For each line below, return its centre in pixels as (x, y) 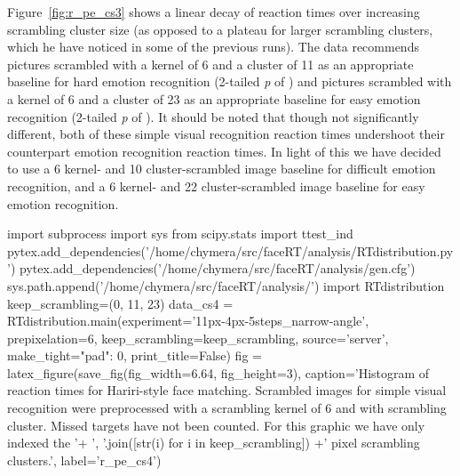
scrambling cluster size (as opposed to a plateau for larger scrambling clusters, (220, 29)
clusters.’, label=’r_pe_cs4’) (84, 460)
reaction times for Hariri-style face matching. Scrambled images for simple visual (227, 390)
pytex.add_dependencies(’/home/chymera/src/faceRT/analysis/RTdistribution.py (230, 250)
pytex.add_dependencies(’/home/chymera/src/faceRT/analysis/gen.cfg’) (217, 268)
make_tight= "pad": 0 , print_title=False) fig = (135, 355)
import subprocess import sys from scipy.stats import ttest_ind (180, 234)
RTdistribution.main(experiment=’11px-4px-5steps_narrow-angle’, (188, 321)
